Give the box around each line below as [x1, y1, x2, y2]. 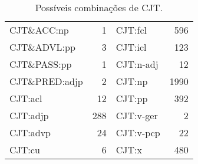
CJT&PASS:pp [9, 57, 72, 71]
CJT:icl [115, 40, 147, 54]
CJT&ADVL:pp [9, 40, 75, 54]
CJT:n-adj [115, 57, 159, 71]
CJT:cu [9, 143, 40, 156]
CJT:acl [9, 91, 42, 105]
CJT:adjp [9, 109, 49, 122]
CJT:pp [115, 91, 148, 105]
